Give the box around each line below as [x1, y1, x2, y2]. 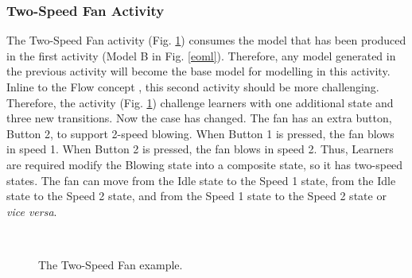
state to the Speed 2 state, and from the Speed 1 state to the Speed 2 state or [6, 187, 387, 204]
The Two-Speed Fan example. [38, 256, 183, 272]
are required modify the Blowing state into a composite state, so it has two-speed [6, 156, 403, 172]
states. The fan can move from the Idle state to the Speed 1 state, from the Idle [6, 172, 396, 188]
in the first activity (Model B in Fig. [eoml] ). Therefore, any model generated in [6, 47, 396, 64]
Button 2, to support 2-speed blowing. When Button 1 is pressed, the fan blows [6, 125, 395, 141]
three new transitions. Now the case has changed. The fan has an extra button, [6, 110, 392, 126]
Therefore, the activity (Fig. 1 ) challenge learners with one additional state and [6, 94, 394, 110]
